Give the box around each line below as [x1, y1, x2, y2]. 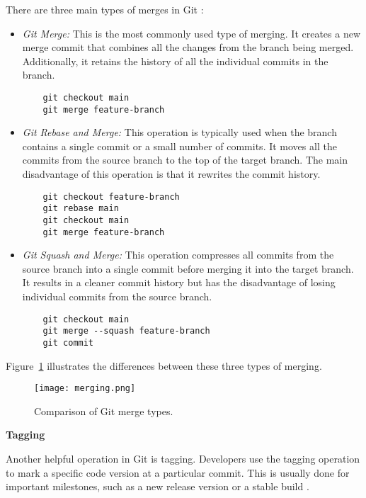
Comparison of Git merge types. [34, 403, 173, 418]
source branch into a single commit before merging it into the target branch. [22, 261, 354, 276]
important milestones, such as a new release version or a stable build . [6, 479, 309, 494]
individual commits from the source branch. [22, 289, 212, 304]
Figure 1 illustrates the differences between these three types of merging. [6, 358, 322, 373]
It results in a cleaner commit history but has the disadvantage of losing [22, 275, 336, 290]
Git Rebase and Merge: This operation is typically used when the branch [22, 125, 337, 140]
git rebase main [42, 203, 119, 214]
